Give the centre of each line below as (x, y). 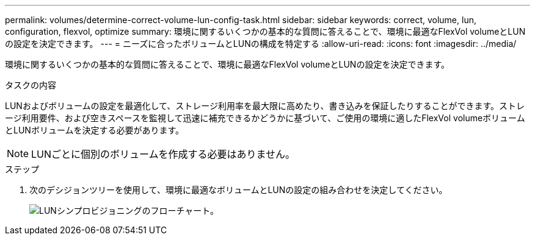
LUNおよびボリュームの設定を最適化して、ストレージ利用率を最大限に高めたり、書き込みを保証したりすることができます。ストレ (265, 106)
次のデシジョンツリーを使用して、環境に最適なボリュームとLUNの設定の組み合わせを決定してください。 (238, 190)
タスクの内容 (31, 85)
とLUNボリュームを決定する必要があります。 (95, 130)
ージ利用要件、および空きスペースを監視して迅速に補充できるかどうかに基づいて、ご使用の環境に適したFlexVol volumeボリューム (265, 118)
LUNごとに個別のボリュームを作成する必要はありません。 (163, 154)
